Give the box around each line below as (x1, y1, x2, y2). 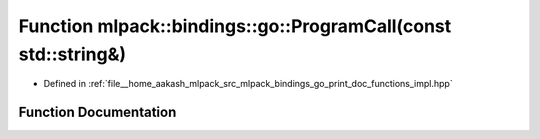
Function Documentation (18, 104, 177, 121)
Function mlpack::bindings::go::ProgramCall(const (18, 15, 452, 37)
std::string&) (18, 43, 127, 65)
